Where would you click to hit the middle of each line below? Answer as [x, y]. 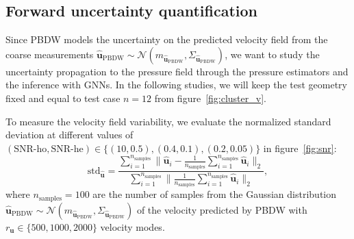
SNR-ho [30, 149]
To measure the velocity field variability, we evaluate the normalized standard [168, 121]
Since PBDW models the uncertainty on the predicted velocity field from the [167, 39]
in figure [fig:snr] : [300, 148]
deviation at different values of [69, 135]
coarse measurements [50, 54]
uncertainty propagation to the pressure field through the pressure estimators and [177, 71]
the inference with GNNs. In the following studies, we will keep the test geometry [176, 85]
